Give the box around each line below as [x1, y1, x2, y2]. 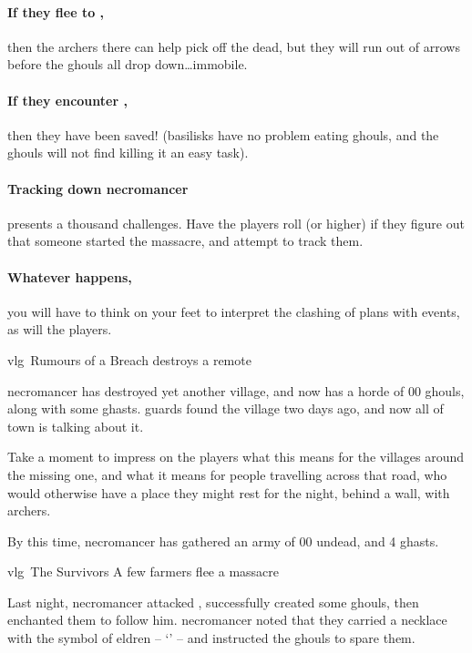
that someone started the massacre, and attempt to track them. [7, 231, 364, 250]
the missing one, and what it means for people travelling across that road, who [7, 464, 447, 484]
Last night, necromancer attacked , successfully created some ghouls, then [7, 592, 419, 611]
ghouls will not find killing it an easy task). [7, 143, 249, 162]
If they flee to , [7, 2, 105, 21]
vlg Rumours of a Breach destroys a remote [7, 350, 251, 369]
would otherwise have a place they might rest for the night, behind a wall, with [7, 483, 450, 502]
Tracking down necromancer [7, 179, 189, 198]
